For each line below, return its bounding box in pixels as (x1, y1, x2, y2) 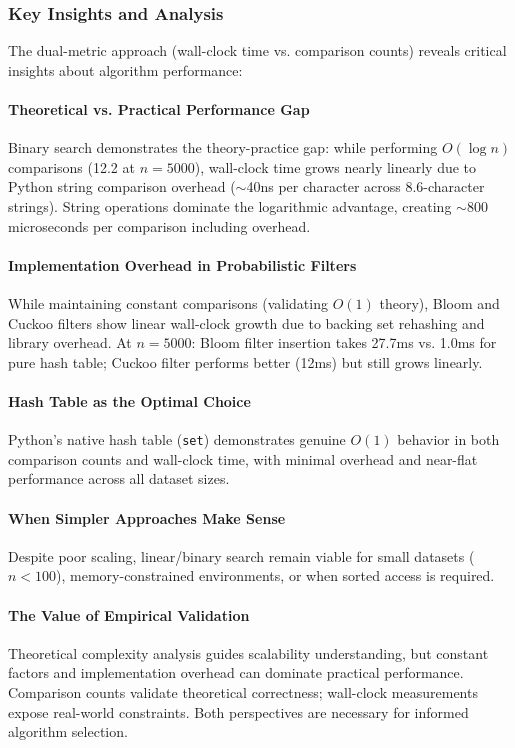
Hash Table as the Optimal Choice (8, 390, 251, 411)
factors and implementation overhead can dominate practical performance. (8, 662, 464, 683)
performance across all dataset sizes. (8, 468, 230, 489)
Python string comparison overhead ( (8, 176, 236, 197)
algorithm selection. (8, 721, 128, 742)
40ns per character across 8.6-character (246, 176, 485, 197)
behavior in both (397, 429, 500, 450)
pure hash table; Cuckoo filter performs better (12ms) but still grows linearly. (8, 351, 483, 372)
